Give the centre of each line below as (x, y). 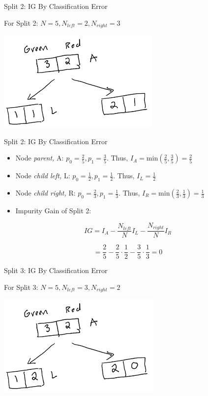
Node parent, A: (40, 158)
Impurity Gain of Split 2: (53, 211)
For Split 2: (21, 22)
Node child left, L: (43, 176)
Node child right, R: (45, 193)
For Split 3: (21, 287)
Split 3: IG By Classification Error (56, 270)
